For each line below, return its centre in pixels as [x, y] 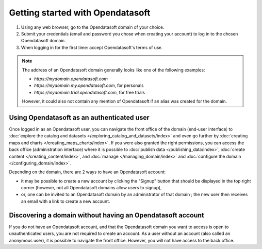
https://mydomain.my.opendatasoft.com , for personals [89, 85]
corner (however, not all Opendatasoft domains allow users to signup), [91, 188]
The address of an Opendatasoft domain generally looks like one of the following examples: [114, 70]
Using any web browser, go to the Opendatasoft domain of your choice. [93, 27]
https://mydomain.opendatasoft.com [71, 79]
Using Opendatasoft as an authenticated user [79, 117]
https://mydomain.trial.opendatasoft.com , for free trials [90, 92]
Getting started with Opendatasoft [80, 13]
